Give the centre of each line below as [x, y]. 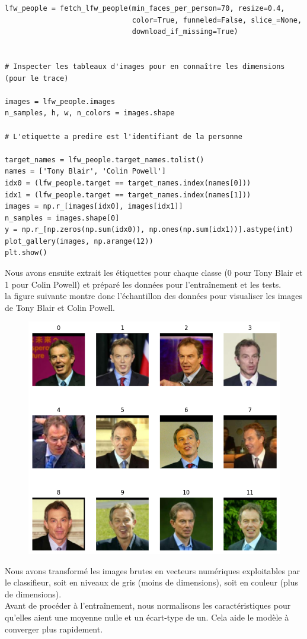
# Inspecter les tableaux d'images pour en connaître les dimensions [145, 66]
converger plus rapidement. [54, 629]
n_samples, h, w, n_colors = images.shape [90, 113]
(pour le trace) [37, 78]
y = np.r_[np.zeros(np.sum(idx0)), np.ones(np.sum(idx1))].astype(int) [149, 230]
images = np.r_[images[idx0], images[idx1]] [94, 207]
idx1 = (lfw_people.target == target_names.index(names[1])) [128, 195]
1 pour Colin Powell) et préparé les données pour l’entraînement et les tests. [143, 284]
